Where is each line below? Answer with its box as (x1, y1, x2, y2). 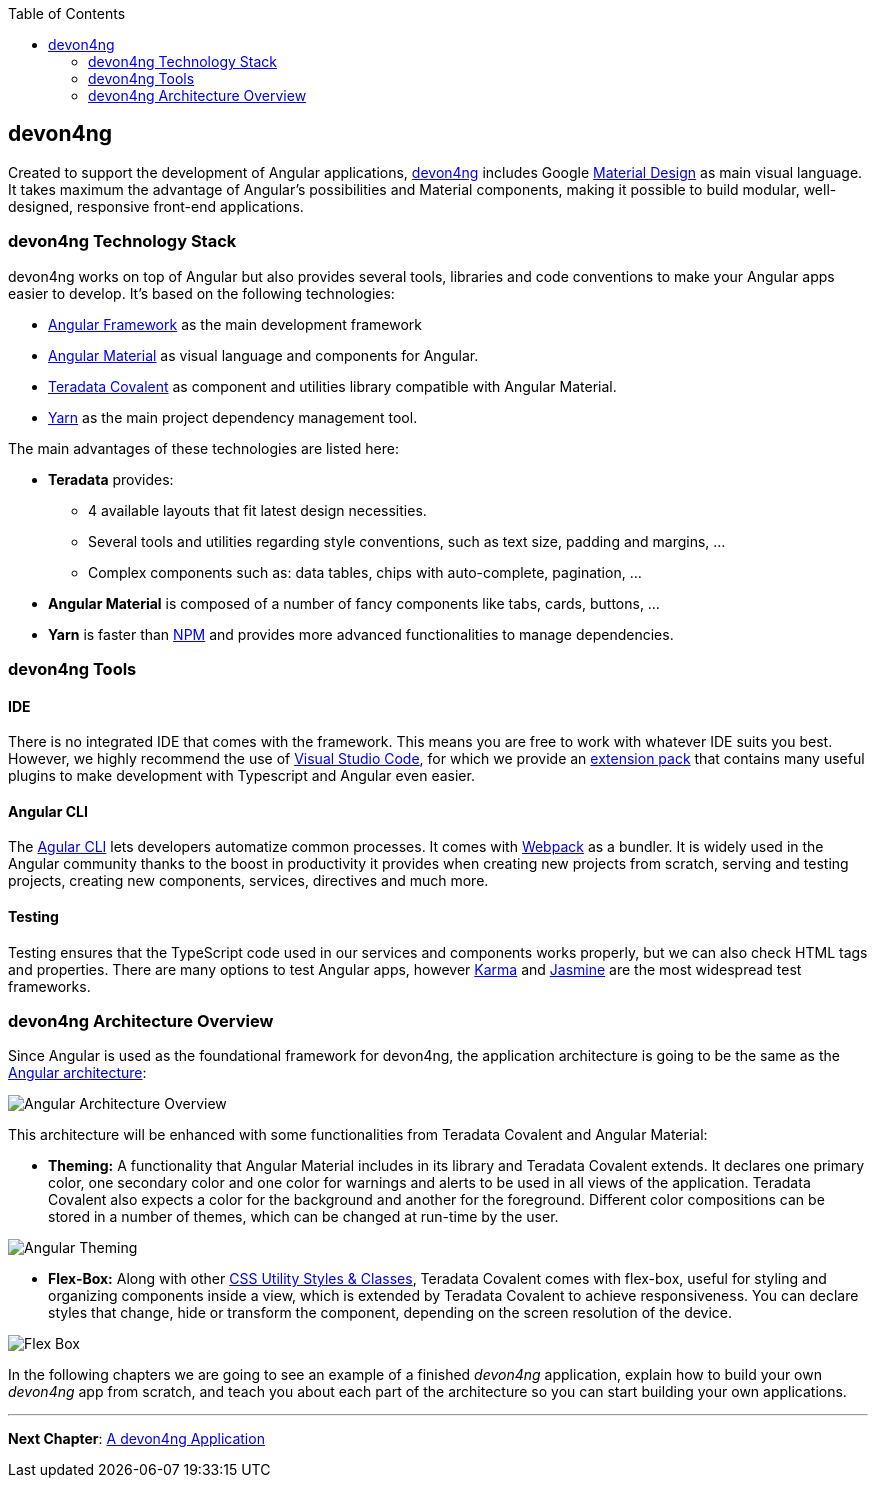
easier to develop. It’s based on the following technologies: (8, 284, 395, 302)
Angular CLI (8, 802, 88, 820)
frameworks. (8, 977, 91, 995)
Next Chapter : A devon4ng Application (8, 1430, 265, 1448)
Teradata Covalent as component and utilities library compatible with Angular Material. (48, 377, 617, 395)
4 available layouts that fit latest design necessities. (88, 501, 427, 519)
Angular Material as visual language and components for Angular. (48, 346, 479, 364)
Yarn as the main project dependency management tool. (48, 408, 418, 426)
